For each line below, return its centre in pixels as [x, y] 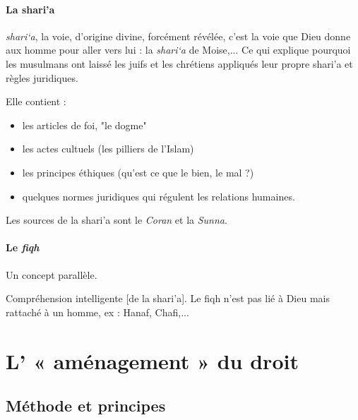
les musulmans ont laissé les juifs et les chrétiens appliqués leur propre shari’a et [179, 63]
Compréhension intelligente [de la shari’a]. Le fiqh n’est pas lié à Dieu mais [168, 298]
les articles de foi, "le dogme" [84, 125]
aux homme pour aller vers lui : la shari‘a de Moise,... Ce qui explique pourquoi [178, 50]
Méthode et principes [86, 406]
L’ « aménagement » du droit [152, 360]
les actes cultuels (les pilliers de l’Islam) [108, 149]
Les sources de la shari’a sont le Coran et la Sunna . [117, 220]
